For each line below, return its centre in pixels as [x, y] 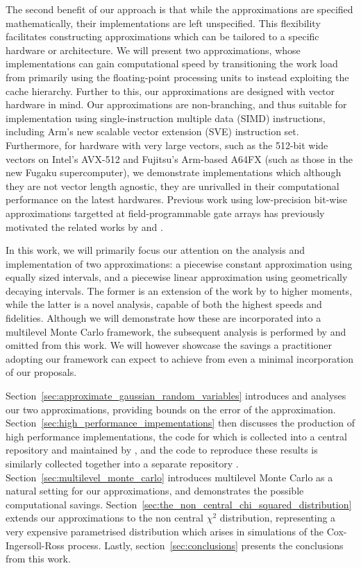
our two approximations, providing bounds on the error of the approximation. [171, 409]
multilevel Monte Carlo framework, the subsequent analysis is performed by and [176, 331]
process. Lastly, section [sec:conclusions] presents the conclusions [205, 545]
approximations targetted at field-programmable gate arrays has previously [165, 213]
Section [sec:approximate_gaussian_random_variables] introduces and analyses [176, 396]
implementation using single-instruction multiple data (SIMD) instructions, [166, 118]
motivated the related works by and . [84, 226]
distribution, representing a [278, 518]
